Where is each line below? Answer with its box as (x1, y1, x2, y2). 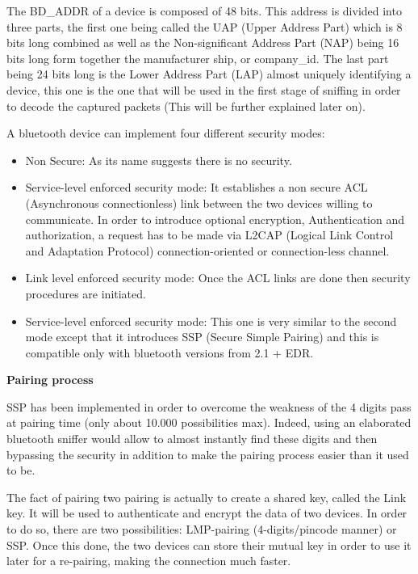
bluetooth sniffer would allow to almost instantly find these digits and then (6, 430, 378, 447)
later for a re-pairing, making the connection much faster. (6, 552, 291, 569)
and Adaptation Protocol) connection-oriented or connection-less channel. (25, 242, 390, 259)
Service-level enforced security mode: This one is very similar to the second (25, 312, 397, 329)
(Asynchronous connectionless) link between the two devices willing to (25, 194, 373, 211)
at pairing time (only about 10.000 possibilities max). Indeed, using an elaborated (6, 414, 412, 431)
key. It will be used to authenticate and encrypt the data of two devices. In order (6, 504, 408, 521)
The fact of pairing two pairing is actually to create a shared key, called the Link (6, 488, 407, 505)
